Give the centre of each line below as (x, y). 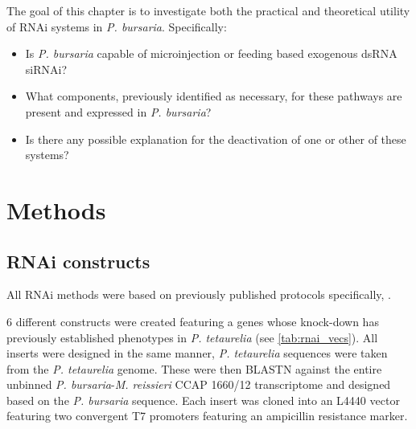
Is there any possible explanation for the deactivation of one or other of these (216, 139)
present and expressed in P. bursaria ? (118, 111)
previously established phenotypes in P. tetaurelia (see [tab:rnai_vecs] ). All (192, 337)
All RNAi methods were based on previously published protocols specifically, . (199, 294)
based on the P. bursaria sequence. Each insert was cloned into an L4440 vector (203, 400)
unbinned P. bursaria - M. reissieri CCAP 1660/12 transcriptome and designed (199, 384)
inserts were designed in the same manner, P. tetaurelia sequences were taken (197, 353)
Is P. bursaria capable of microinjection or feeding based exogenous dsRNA (211, 53)
